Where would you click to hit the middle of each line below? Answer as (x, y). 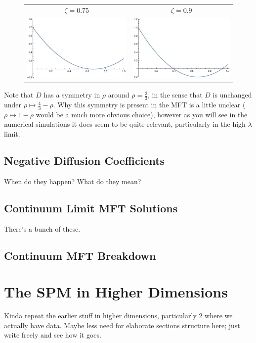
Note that (19, 95)
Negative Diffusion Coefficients (85, 161)
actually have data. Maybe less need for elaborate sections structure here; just (122, 325)
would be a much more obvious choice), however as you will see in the (142, 114)
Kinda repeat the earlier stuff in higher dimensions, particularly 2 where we (118, 316)
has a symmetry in (72, 95)
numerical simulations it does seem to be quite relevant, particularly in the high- (126, 124)
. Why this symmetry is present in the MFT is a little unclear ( (149, 105)
